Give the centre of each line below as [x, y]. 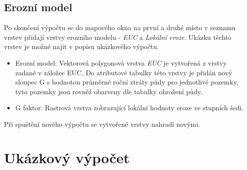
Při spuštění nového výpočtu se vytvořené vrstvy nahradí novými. [102, 124]
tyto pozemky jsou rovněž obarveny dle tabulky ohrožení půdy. [109, 91]
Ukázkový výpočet [67, 157]
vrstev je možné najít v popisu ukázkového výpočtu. [82, 46]
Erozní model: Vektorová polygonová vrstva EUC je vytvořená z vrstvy [121, 62]
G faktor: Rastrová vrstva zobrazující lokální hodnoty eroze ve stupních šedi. [129, 108]
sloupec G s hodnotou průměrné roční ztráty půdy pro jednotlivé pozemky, [127, 82]
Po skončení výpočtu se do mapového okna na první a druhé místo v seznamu [120, 27]
